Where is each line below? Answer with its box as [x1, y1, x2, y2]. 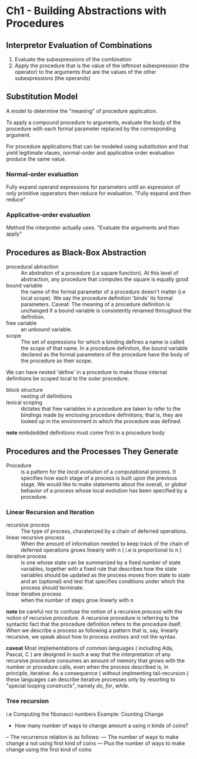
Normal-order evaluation [6, 170, 79, 178]
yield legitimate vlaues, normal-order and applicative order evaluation [6, 149, 175, 156]
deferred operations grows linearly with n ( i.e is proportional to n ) [21, 547, 182, 554]
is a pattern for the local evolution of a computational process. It [21, 468, 176, 476]
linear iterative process [6, 590, 62, 597]
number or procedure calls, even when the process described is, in [6, 663, 169, 670]
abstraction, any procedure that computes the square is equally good [21, 276, 189, 283]
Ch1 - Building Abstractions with [6, 4, 166, 18]
